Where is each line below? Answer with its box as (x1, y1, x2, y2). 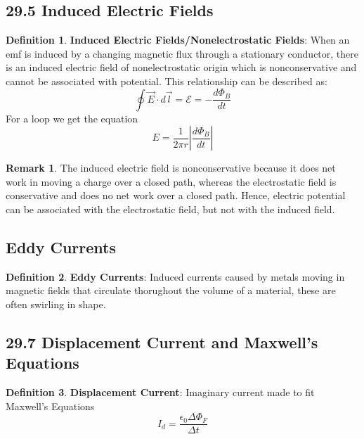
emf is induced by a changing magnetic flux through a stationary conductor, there (6, 46, 359, 61)
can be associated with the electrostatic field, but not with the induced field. (6, 201, 335, 216)
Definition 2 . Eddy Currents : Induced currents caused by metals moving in (6, 269, 345, 284)
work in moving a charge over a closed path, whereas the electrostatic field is (6, 174, 337, 189)
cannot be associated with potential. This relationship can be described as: (6, 73, 327, 88)
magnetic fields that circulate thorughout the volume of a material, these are (6, 283, 336, 298)
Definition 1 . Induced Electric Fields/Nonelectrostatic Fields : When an (6, 32, 350, 47)
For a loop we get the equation (6, 110, 138, 125)
